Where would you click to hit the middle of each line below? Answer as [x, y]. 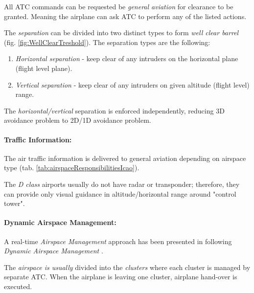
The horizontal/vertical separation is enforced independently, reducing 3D [114, 110]
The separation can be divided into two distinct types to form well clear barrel [121, 33]
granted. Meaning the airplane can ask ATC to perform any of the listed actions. [125, 16]
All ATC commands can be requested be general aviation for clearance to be [119, 6]
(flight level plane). [44, 68]
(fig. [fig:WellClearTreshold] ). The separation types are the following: [107, 42]
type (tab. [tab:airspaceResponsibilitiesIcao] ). [72, 168]
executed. [18, 286]
